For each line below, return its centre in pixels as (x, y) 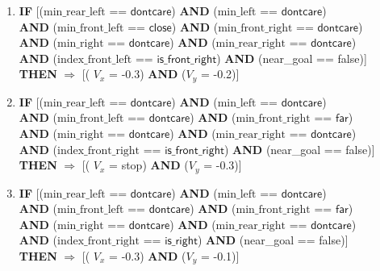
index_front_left (95, 59)
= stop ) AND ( (149, 165)
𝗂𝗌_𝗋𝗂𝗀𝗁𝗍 (181, 242)
